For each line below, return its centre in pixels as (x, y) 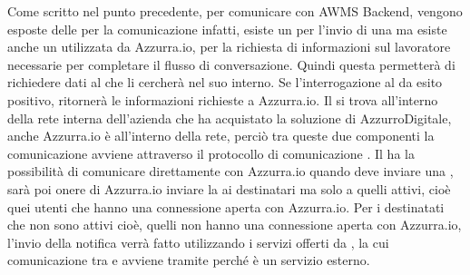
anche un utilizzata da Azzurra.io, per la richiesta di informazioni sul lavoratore (229, 47)
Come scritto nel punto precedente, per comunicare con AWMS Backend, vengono (235, 11)
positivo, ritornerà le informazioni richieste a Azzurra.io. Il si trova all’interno (223, 99)
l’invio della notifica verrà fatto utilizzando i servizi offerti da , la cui (198, 242)
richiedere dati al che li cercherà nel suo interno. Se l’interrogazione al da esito (225, 82)
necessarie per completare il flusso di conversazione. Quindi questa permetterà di (231, 64)
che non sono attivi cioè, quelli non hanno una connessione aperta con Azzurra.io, (235, 225)
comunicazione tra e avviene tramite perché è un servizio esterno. (189, 260)
